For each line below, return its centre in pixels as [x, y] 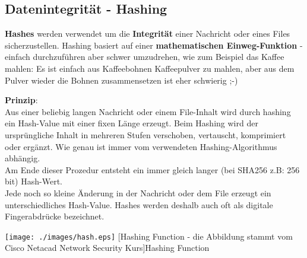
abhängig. [23, 158]
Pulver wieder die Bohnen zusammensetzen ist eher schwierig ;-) [121, 80]
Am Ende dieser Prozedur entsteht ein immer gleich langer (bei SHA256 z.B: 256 [152, 169]
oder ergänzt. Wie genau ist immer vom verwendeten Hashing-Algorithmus [141, 146]
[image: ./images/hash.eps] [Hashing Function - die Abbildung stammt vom [149, 236]
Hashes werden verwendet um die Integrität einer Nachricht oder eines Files [148, 34]
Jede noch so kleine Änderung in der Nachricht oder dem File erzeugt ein [138, 192]
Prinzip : [21, 100]
